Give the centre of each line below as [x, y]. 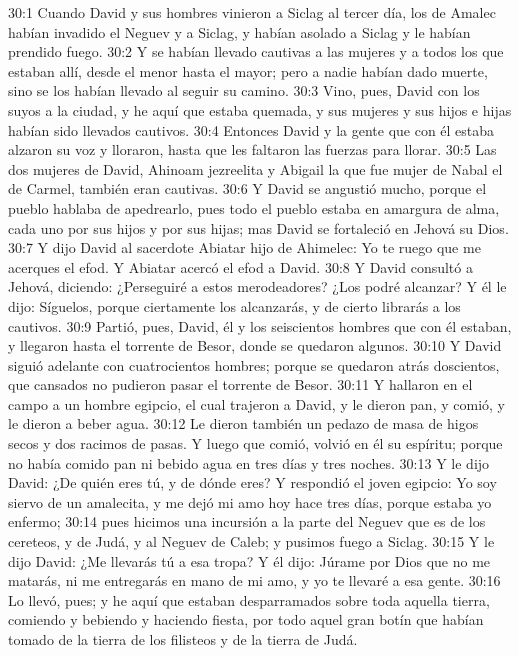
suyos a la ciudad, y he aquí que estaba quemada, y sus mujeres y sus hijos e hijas [260, 109]
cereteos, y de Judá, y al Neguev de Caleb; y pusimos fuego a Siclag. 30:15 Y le [251, 541]
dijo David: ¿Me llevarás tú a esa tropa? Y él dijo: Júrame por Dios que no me [249, 560]
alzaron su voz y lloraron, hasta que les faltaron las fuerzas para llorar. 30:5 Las [252, 149]
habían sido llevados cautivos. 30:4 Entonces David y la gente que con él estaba [251, 129]
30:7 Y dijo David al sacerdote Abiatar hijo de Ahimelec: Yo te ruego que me [244, 247]
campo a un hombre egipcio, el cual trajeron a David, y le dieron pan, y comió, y [256, 403]
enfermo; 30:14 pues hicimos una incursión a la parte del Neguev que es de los [247, 521]
